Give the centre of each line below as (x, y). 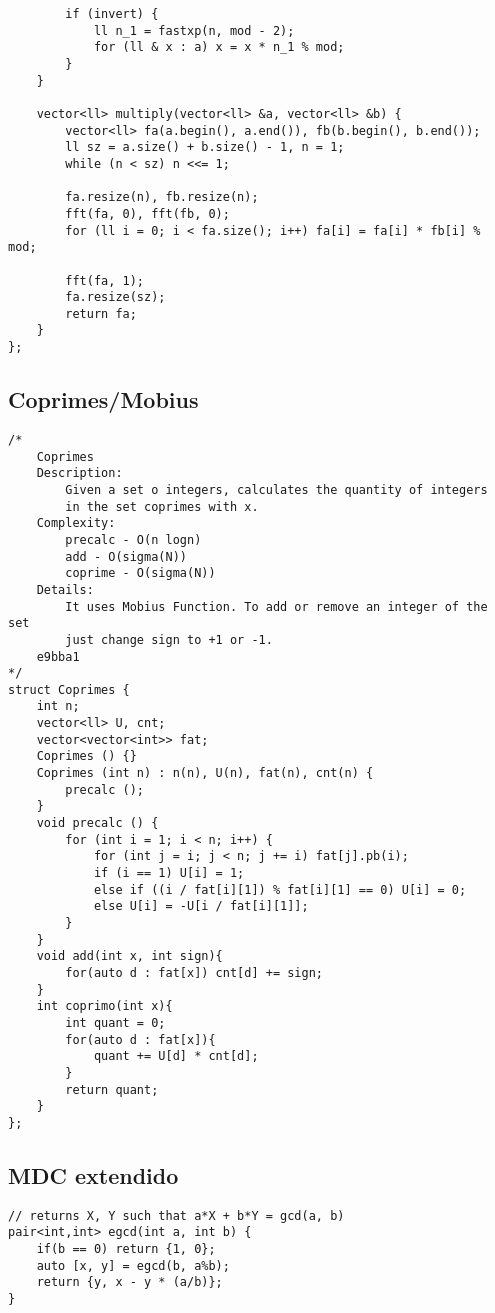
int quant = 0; (115, 1022)
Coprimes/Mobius (103, 399)
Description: (79, 473)
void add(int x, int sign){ (129, 956)
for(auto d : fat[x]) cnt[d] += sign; (194, 972)
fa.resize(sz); (115, 297)
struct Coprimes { (69, 689)
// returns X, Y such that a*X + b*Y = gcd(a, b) (176, 1215)
